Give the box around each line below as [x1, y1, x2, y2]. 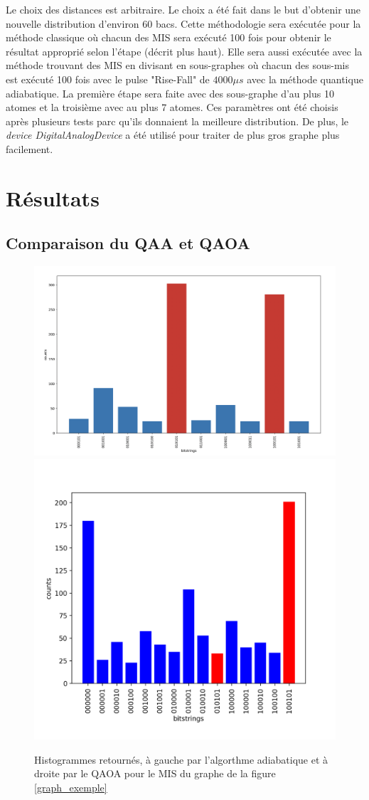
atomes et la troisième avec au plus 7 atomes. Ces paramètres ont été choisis [6, 100, 338, 115]
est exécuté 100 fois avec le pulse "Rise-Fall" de [6, 71, 210, 86]
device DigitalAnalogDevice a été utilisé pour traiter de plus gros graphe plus [6, 127, 340, 142]
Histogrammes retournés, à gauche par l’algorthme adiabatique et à [34, 752, 328, 767]
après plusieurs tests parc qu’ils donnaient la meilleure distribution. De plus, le [6, 113, 349, 128]
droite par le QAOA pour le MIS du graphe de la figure [34, 766, 276, 781]
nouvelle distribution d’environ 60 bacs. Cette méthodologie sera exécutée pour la [6, 16, 361, 31]
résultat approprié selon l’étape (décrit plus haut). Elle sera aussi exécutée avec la [6, 43, 363, 58]
